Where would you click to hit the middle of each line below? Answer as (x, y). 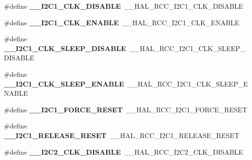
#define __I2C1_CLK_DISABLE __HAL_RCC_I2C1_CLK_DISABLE (124, 6)
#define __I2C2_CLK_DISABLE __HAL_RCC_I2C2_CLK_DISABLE (124, 151)
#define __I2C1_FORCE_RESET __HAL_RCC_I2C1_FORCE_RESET (126, 109)
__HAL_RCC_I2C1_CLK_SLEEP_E (188, 83)
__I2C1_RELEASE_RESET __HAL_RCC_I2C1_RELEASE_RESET (122, 135)
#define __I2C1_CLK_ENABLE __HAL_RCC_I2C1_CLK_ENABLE (122, 22)
